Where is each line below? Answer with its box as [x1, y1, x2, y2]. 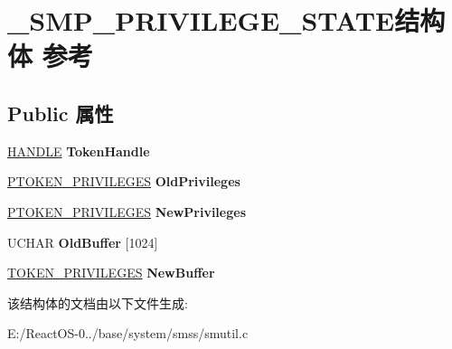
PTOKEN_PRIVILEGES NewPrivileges [7, 202, 246, 221]
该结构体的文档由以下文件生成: [7, 293, 188, 312]
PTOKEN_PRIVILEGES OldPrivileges [7, 172, 240, 191]
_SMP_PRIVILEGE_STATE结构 [7, 2, 446, 39]
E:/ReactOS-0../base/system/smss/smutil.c [7, 324, 249, 343]
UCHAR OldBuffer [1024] [7, 232, 158, 251]
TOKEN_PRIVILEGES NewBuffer [7, 263, 215, 282]
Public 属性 [7, 99, 114, 127]
